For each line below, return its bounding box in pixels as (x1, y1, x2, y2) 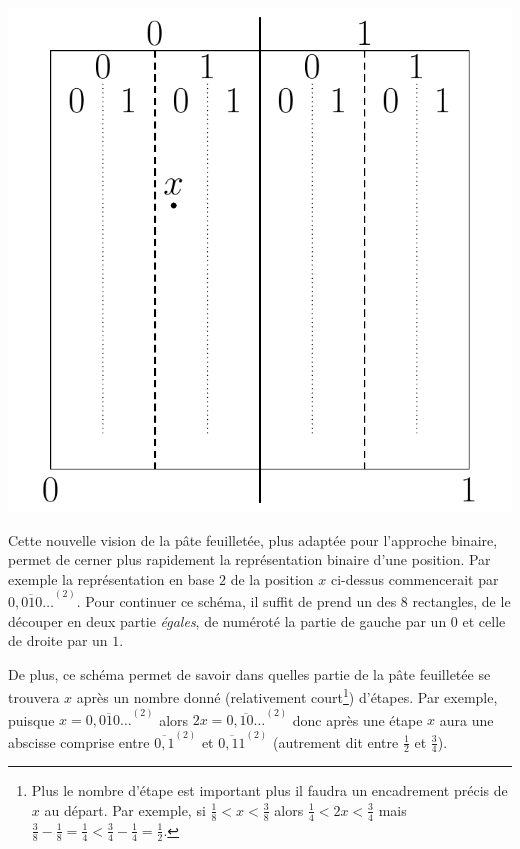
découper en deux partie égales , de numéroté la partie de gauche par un (8, 610, 447, 631)
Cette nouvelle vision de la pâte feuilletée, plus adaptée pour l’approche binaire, (8, 529, 498, 550)
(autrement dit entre (272, 731, 399, 752)
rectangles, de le (412, 591, 511, 612)
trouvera (8, 687, 60, 708)
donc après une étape (292, 709, 423, 730)
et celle (462, 610, 506, 631)
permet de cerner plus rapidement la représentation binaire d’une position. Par (8, 549, 491, 570)
